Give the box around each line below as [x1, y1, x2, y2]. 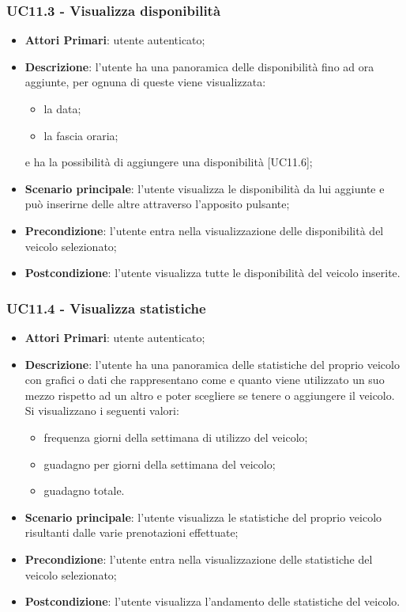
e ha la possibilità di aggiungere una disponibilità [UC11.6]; [24, 154, 313, 170]
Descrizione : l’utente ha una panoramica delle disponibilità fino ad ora [24, 58, 374, 74]
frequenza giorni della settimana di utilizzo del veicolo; [43, 428, 308, 445]
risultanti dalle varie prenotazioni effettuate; [24, 524, 239, 541]
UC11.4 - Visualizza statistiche [6, 298, 206, 317]
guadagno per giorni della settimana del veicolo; [43, 455, 276, 472]
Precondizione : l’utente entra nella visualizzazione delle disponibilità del [24, 222, 384, 238]
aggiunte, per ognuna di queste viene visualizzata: [24, 74, 266, 90]
